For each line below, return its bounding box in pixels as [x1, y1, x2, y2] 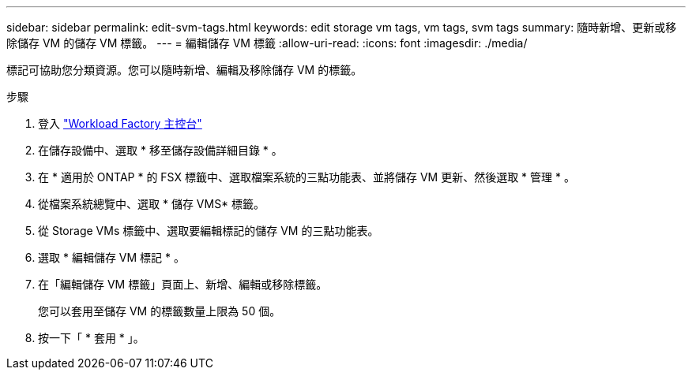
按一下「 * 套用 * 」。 [38, 331, 145, 344]
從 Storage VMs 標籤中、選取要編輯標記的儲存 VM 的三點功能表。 [38, 224, 379, 237]
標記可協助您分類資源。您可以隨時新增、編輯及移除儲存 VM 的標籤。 [6, 63, 363, 76]
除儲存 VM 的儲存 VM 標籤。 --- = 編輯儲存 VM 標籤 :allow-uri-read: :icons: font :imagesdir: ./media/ [6, 36, 528, 50]
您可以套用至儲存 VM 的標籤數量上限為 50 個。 [38, 304, 281, 318]
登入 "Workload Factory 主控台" [38, 117, 202, 130]
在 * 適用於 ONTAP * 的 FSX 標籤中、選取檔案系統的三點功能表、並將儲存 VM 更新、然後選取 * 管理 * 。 [38, 170, 575, 184]
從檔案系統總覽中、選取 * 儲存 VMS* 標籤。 [38, 197, 265, 210]
